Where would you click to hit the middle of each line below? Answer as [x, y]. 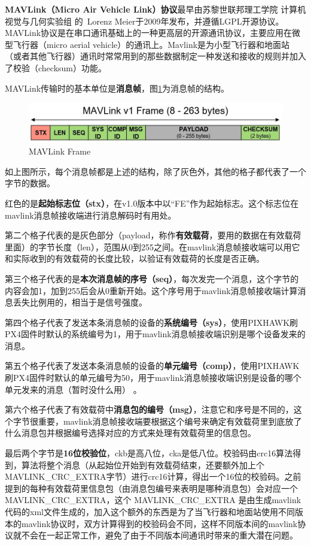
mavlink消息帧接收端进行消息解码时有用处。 [91, 215]
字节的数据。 [30, 183]
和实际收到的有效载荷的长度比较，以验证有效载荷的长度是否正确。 [135, 258]
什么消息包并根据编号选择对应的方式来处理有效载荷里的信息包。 [130, 433]
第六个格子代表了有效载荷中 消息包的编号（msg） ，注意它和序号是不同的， [149, 409]
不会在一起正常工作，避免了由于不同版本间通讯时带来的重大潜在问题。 [159, 535]
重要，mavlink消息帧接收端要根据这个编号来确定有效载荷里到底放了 [170, 421]
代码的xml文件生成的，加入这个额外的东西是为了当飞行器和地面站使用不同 [150, 511]
